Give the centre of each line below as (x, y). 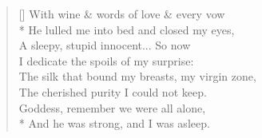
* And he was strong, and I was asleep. (114, 123)
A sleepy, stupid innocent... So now (105, 45)
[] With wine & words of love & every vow (122, 14)
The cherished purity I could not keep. (113, 91)
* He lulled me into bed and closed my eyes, (127, 29)
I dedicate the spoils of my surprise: (106, 60)
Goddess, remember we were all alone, (112, 107)
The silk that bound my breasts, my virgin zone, (137, 76)
